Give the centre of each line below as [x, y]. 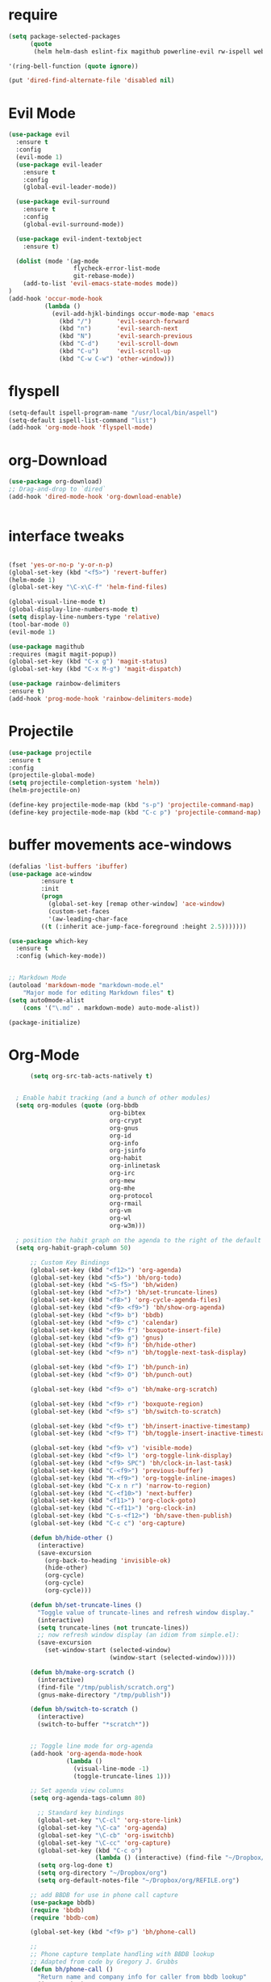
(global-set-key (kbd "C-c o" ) [90, 1850]
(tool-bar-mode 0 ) [39, 624]
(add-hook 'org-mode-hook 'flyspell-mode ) [81, 428]
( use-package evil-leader [59, 164]
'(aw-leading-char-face [88, 919]
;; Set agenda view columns [77, 1791]
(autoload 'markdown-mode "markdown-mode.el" [86, 985]
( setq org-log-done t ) [75, 1866]
